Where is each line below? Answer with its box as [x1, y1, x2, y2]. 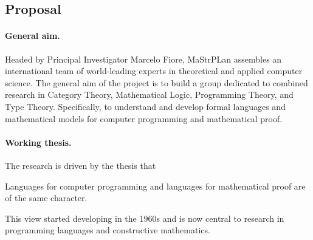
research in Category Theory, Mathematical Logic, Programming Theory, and [5, 88, 294, 101]
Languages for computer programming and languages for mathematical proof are [5, 179, 306, 192]
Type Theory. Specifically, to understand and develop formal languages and [5, 100, 286, 112]
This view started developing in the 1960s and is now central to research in [5, 211, 284, 224]
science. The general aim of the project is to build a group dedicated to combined [5, 76, 308, 89]
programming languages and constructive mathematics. [5, 224, 210, 236]
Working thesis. [5, 135, 72, 148]
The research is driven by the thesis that [5, 159, 156, 171]
